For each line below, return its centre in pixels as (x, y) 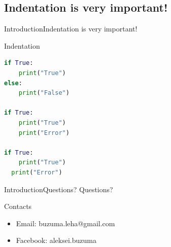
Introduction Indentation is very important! (71, 29)
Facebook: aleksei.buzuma (56, 240)
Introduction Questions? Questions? (59, 189)
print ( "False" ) (44, 93)
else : (13, 83)
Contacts (18, 206)
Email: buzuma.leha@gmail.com (65, 223)
